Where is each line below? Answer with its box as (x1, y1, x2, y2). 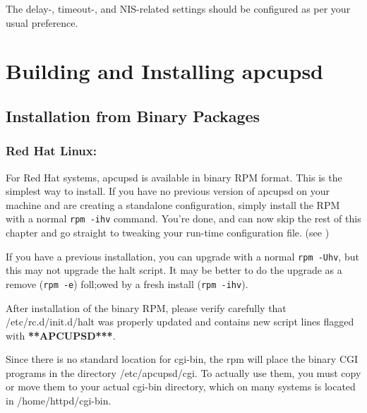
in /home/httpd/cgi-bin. (6, 393, 112, 408)
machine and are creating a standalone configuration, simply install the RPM (6, 197, 340, 212)
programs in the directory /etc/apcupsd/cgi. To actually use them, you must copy (6, 365, 361, 380)
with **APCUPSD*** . (6, 328, 116, 342)
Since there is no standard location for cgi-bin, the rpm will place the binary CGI (6, 352, 359, 366)
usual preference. (6, 15, 78, 30)
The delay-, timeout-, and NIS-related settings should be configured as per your (6, 1, 351, 16)
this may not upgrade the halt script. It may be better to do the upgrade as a (6, 263, 342, 277)
